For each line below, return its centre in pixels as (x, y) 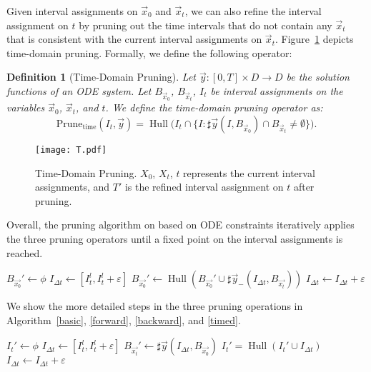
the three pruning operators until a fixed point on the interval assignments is (175, 238)
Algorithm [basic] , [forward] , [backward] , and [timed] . (124, 320)
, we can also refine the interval (253, 11)
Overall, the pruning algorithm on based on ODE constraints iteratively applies (180, 225)
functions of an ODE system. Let (79, 90)
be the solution (318, 77)
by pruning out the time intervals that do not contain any (206, 25)
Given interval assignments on (72, 11)
